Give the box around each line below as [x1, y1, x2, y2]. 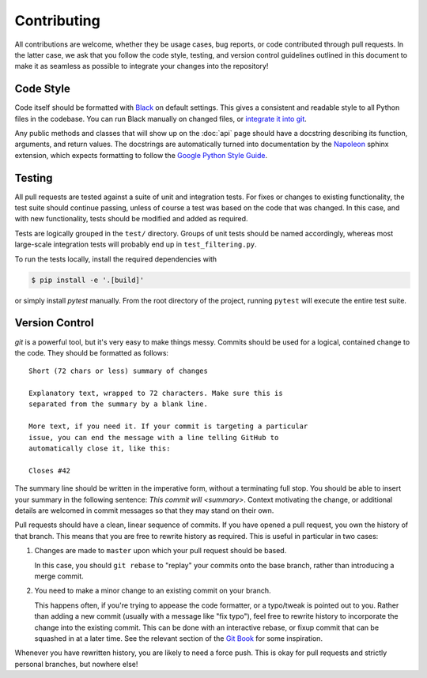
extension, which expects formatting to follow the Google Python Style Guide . [14, 150, 268, 160]
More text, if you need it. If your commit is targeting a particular [28, 422, 308, 431]
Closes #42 [28, 466, 71, 475]
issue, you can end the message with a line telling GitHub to [28, 433, 279, 442]
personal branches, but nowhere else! [14, 659, 138, 669]
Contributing [14, 12, 100, 29]
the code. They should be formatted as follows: [14, 348, 169, 357]
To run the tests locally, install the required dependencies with [14, 254, 217, 264]
